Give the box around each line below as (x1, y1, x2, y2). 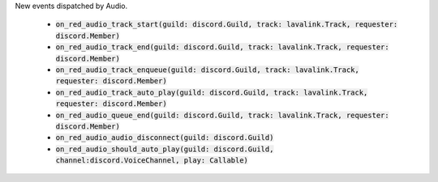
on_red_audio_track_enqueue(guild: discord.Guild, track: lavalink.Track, (55, 65, 360, 74)
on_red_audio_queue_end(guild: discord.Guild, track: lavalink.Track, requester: (55, 110, 389, 120)
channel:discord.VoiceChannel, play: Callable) (55, 156, 249, 165)
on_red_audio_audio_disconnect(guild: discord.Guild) (55, 133, 274, 142)
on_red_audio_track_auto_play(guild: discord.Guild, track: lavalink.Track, (55, 87, 368, 97)
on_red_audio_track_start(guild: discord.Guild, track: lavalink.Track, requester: (55, 20, 398, 29)
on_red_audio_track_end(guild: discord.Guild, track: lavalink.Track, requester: (55, 43, 389, 52)
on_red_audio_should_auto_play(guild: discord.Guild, (55, 144, 274, 154)
